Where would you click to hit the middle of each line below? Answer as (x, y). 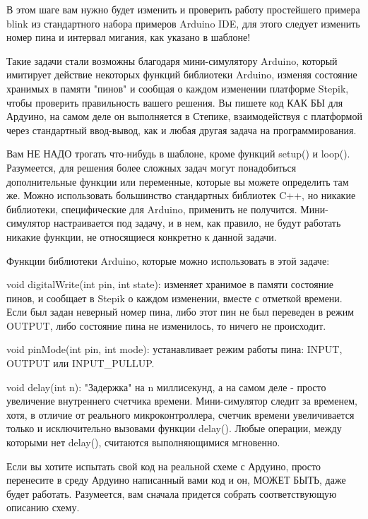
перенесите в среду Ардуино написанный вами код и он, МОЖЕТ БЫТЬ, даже (176, 480)
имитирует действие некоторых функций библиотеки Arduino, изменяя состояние (182, 74)
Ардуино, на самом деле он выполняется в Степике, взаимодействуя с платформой (184, 116)
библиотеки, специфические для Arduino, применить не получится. (152, 209)
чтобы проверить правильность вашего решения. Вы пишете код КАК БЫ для (175, 102)
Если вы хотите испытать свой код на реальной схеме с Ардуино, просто (164, 466)
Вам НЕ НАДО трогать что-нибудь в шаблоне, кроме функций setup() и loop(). (178, 154)
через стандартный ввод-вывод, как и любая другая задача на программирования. (182, 130)
